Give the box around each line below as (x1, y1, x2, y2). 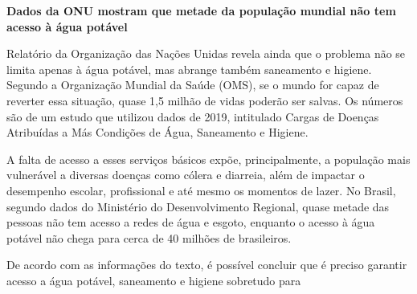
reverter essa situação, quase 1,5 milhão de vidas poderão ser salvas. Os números (6, 92, 403, 108)
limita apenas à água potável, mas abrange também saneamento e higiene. (6, 60, 372, 77)
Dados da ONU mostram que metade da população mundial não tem (6, 2, 396, 18)
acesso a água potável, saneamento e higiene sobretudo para (6, 272, 301, 288)
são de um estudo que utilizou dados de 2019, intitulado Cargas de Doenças (6, 108, 379, 125)
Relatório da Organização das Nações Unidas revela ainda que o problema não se (6, 45, 406, 62)
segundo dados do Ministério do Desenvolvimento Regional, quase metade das (6, 198, 390, 214)
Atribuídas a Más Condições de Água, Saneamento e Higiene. (6, 124, 309, 141)
